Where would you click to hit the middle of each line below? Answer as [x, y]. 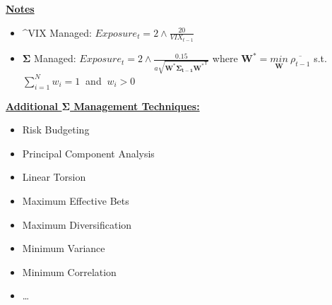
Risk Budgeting [56, 130]
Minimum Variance [64, 248]
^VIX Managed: [57, 32]
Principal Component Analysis [88, 153]
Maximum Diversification [77, 224]
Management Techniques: [137, 106]
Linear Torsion [54, 177]
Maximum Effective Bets [76, 200]
